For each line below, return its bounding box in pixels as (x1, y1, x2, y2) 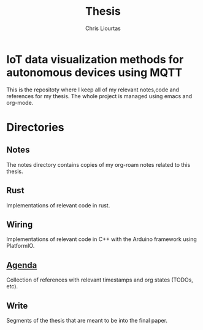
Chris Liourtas (85, 25, 121, 32)
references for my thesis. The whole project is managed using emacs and (6, 92, 193, 99)
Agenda (6, 259, 37, 271)
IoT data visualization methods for (6, 52, 184, 66)
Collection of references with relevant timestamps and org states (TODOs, (6, 276, 193, 283)
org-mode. (6, 99, 34, 106)
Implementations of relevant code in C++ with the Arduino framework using (6, 236, 197, 243)
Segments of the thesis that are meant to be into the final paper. (6, 317, 167, 324)
